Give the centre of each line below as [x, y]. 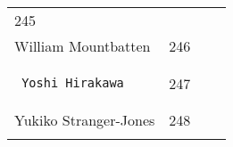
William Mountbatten [83, 46]
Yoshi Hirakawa [73, 83]
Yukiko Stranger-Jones [85, 120]
